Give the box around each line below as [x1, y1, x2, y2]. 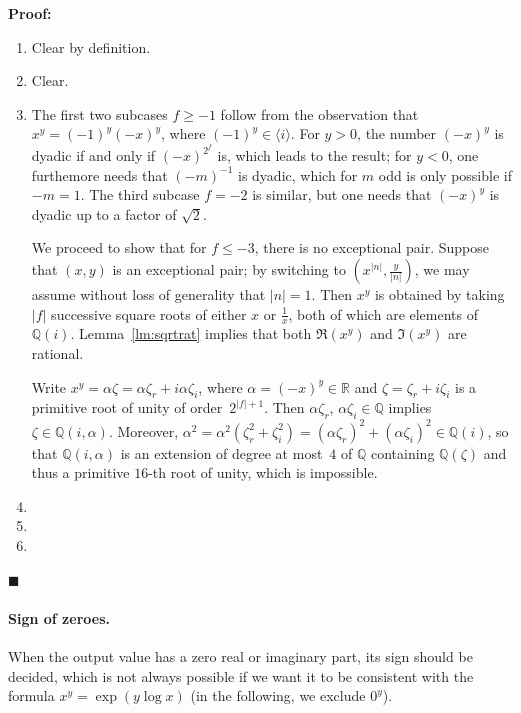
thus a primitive [31, 462, 130, 483]
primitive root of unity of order [31, 397, 223, 418]
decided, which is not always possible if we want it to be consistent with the [8, 665, 474, 686]
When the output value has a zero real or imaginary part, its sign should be [8, 646, 473, 667]
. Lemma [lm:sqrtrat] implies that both [70, 323, 312, 344]
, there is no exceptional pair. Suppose [254, 237, 490, 258]
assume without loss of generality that [31, 284, 266, 304]
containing [370, 442, 435, 463]
